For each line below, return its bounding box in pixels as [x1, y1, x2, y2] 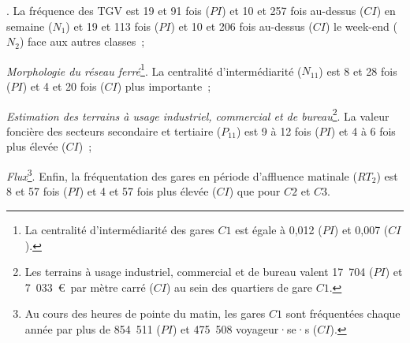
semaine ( [6, 17, 53, 34]
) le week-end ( [325, 17, 397, 34]
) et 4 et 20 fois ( [22, 78, 105, 95]
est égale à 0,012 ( [235, 221, 322, 237]
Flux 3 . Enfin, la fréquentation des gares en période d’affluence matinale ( [6, 166, 357, 184]
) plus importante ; [117, 78, 211, 95]
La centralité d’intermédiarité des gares [24, 221, 214, 237]
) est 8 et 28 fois [319, 62, 397, 79]
